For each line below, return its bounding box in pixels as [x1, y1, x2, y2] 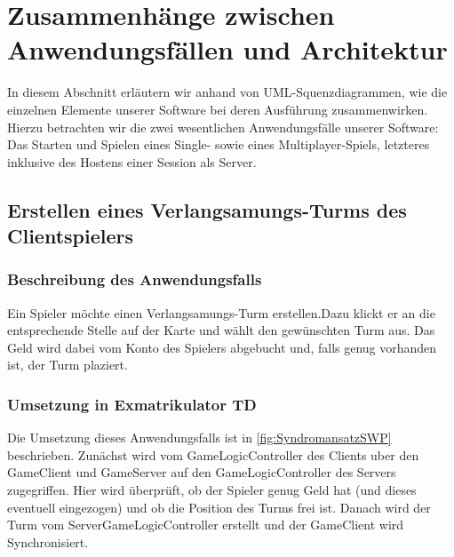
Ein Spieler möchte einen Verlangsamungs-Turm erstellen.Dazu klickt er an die [7, 303, 435, 322]
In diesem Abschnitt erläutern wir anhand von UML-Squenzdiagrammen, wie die [7, 83, 448, 101]
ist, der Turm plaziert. [7, 355, 128, 374]
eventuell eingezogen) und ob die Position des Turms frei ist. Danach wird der [7, 497, 431, 516]
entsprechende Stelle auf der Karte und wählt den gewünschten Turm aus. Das [7, 321, 435, 339]
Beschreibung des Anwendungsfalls [7, 268, 262, 290]
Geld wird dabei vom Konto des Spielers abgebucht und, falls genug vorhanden [7, 338, 437, 356]
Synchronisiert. [7, 532, 89, 551]
